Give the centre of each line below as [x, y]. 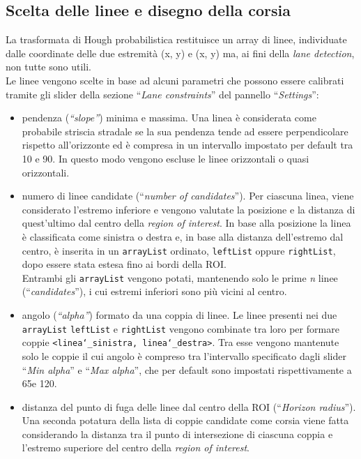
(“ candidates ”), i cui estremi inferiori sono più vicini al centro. [154, 291]
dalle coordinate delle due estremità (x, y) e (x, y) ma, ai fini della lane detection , [180, 53]
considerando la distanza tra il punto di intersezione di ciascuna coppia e [177, 434]
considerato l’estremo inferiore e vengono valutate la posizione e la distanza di [189, 209]
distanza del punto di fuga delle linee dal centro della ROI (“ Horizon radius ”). [189, 406]
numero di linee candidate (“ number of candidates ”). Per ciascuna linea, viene [188, 196]
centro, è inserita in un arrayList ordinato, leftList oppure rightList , [179, 250]
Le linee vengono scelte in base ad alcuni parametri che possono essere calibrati [175, 80]
